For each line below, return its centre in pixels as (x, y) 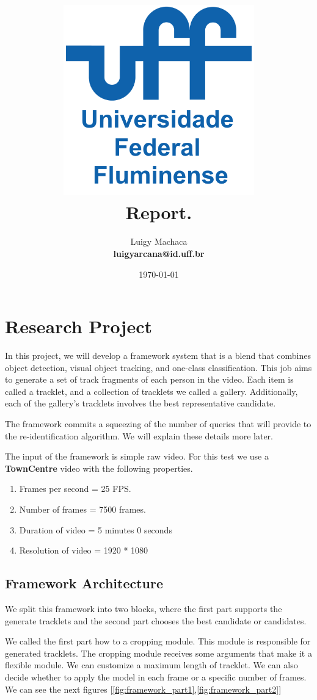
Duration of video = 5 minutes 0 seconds (96, 529)
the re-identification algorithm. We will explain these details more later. (139, 435)
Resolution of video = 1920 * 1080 (84, 550)
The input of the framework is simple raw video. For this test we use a (137, 456)
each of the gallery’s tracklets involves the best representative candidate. (140, 403)
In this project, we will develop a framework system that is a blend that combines (158, 355)
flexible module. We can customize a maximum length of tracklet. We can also (151, 665)
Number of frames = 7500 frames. (82, 509)
